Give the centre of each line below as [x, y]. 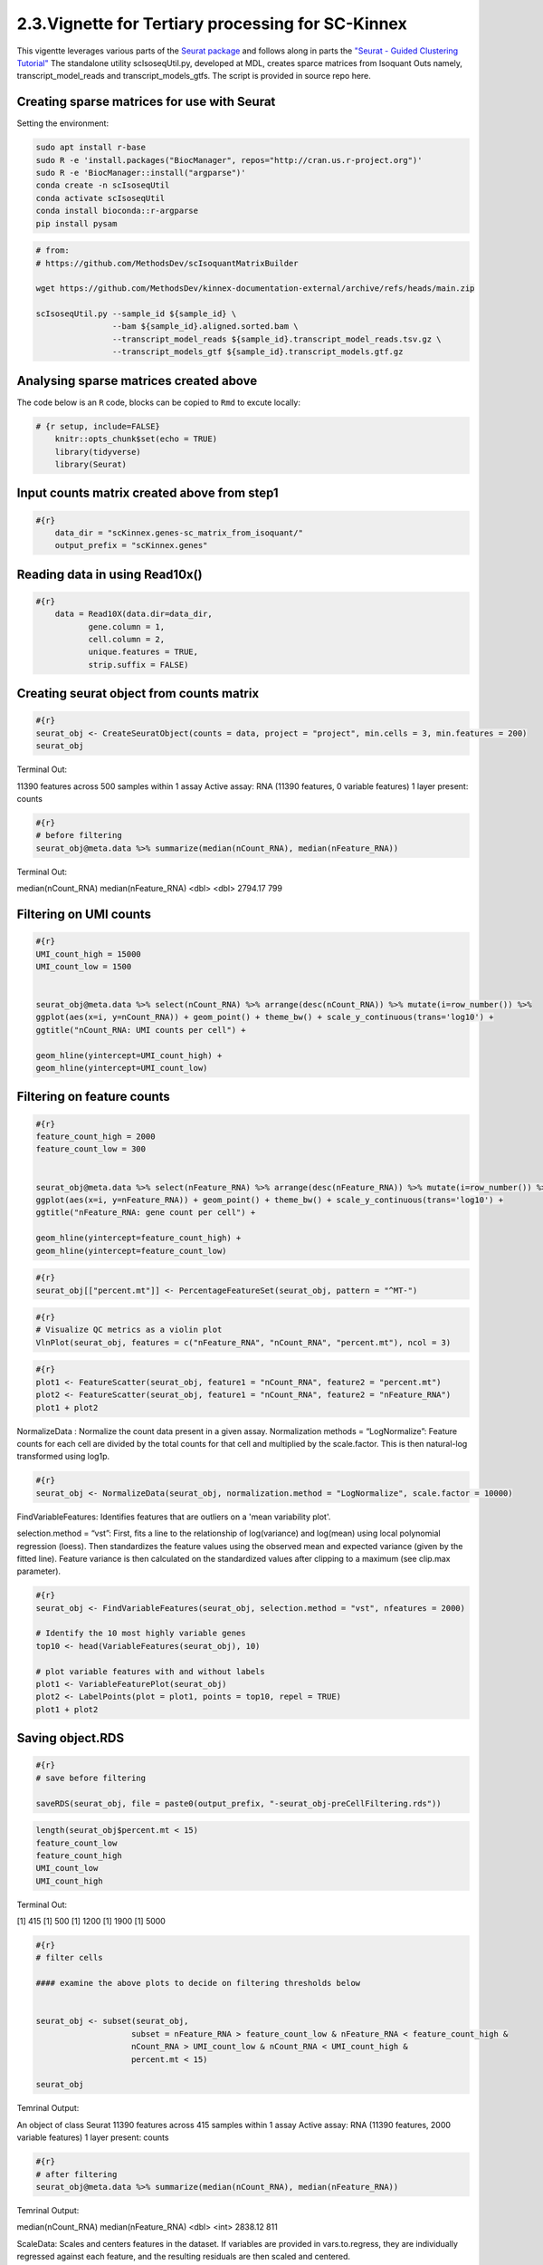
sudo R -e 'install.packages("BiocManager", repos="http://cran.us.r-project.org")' [229, 160]
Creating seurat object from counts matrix [138, 694]
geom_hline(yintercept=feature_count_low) [131, 1251]
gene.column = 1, [127, 626]
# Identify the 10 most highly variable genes [141, 1634]
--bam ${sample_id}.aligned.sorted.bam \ [205, 327]
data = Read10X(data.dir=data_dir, [133, 614]
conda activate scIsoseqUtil [100, 198]
